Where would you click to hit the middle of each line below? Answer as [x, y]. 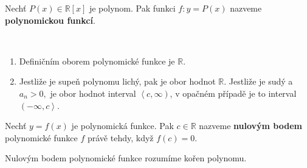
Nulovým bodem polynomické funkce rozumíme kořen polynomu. [126, 158]
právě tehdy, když [120, 137]
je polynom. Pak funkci [132, 8]
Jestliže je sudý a [261, 81]
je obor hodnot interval [93, 93]
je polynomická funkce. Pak [122, 126]
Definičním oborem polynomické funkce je [97, 61]
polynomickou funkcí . [50, 20]
